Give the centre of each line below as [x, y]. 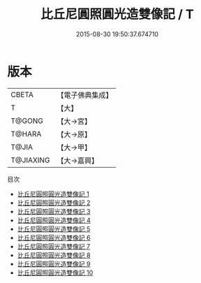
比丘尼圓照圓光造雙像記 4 [54, 220]
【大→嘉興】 [78, 160]
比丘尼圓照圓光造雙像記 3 [54, 211]
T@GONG [27, 121]
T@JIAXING [30, 160]
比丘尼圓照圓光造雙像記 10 [55, 273]
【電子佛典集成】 [85, 95]
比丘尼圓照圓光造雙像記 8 [54, 255]
